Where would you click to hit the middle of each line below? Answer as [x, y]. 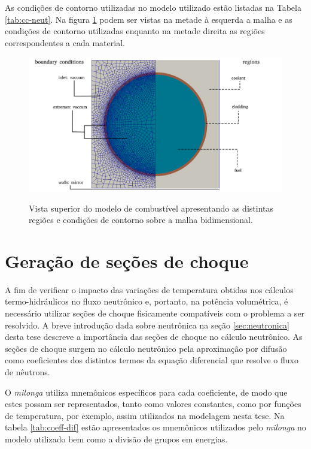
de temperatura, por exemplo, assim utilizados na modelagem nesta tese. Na [145, 415]
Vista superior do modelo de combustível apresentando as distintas [151, 208]
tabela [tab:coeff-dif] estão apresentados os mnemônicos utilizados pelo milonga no [155, 427]
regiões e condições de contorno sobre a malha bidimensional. [141, 220]
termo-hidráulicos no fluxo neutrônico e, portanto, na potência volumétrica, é [147, 301]
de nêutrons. [28, 372]
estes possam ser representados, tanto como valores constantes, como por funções [153, 404]
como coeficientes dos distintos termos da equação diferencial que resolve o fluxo [152, 360]
